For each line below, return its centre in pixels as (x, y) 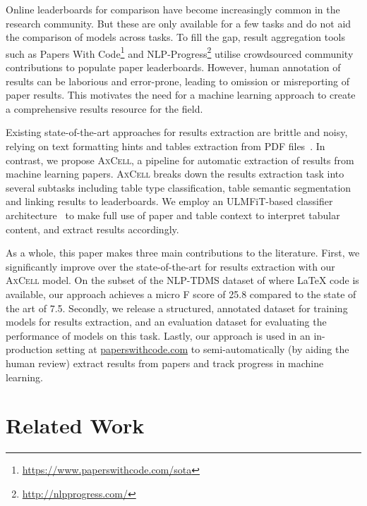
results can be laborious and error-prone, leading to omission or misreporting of (178, 81)
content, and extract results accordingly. (92, 229)
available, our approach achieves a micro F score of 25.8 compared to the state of (181, 294)
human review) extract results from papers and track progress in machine (165, 363)
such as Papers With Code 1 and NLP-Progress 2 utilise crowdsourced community (180, 52)
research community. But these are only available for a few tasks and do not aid (179, 23)
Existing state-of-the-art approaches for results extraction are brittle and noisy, (177, 132)
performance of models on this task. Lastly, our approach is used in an (158, 335)
